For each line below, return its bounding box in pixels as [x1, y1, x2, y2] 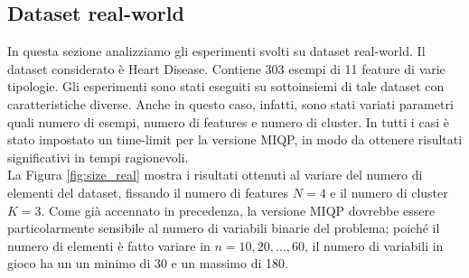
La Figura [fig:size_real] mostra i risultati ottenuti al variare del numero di [7, 165, 423, 184]
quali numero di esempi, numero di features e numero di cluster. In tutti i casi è [7, 112, 449, 131]
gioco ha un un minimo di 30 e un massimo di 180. [7, 254, 288, 273]
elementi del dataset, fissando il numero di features [7, 182, 289, 201]
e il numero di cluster [330, 182, 448, 201]
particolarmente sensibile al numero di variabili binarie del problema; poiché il [7, 218, 440, 237]
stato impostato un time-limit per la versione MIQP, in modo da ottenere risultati [7, 130, 463, 149]
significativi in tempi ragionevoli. [7, 147, 189, 166]
